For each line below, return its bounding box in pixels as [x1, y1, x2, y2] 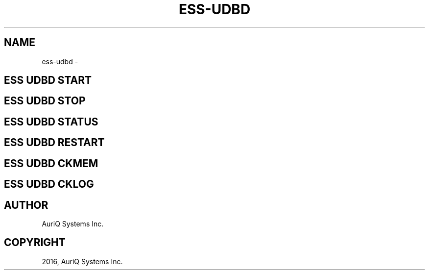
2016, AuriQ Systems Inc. [42, 257, 123, 266]
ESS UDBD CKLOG [4, 178, 94, 191]
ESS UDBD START [4, 74, 92, 87]
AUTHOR [4, 199, 48, 211]
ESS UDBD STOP [4, 95, 86, 107]
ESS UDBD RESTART [4, 136, 105, 149]
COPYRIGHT [4, 236, 66, 249]
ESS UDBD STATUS [4, 115, 98, 128]
